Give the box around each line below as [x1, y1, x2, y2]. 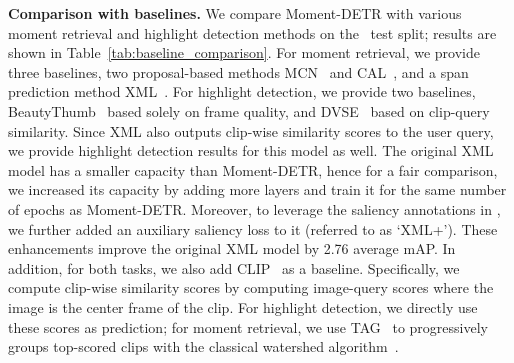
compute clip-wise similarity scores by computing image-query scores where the [8, 277, 494, 298]
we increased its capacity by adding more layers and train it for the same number [8, 179, 507, 200]
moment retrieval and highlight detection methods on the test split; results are [8, 22, 497, 43]
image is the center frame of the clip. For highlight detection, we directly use [8, 296, 478, 317]
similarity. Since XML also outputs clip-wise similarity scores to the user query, [8, 120, 494, 141]
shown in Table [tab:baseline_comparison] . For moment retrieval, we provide [8, 42, 480, 63]
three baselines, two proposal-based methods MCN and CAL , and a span [8, 61, 469, 82]
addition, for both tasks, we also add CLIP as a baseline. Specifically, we [8, 257, 460, 278]
